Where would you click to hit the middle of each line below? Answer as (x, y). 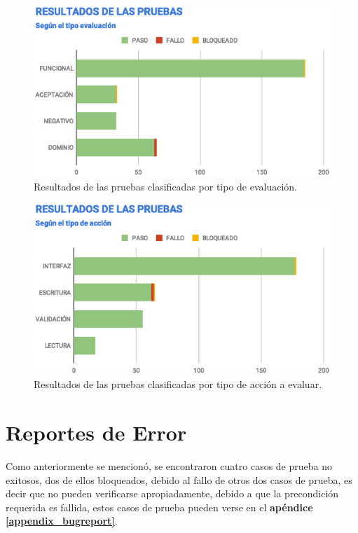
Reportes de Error (96, 432)
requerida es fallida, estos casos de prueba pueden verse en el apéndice (159, 507)
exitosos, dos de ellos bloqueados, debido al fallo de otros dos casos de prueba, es (179, 479)
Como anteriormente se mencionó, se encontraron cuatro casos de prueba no (169, 466)
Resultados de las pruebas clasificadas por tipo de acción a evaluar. (178, 384)
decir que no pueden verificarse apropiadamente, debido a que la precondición (172, 493)
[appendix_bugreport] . (62, 521)
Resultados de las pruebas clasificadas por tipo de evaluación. (166, 186)
